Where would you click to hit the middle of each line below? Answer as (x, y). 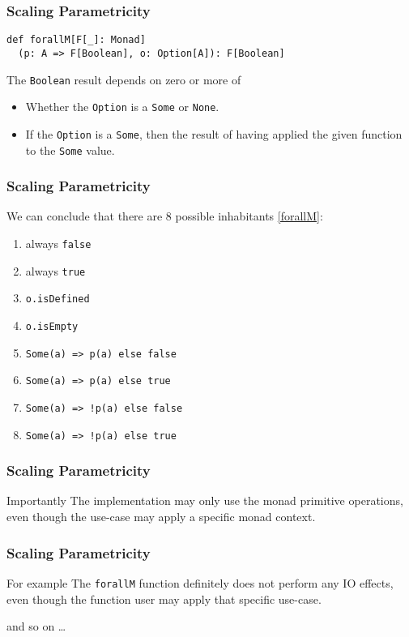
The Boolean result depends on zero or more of (124, 79)
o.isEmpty (52, 326)
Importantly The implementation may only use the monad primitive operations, (205, 500)
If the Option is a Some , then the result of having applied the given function (214, 133)
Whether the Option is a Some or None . (122, 107)
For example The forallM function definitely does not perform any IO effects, (200, 582)
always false (58, 243)
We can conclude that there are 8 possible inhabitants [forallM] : (165, 216)
